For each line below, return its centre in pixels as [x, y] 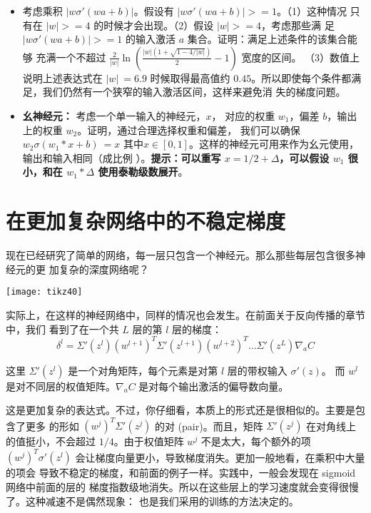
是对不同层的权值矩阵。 [61, 386]
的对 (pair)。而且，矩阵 [209, 426]
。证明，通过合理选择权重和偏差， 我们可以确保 [189, 129]
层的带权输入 [257, 370]
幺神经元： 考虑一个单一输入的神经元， [114, 115]
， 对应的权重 [243, 115]
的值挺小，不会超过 [51, 441]
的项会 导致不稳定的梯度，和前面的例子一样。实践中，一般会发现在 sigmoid [181, 473]
